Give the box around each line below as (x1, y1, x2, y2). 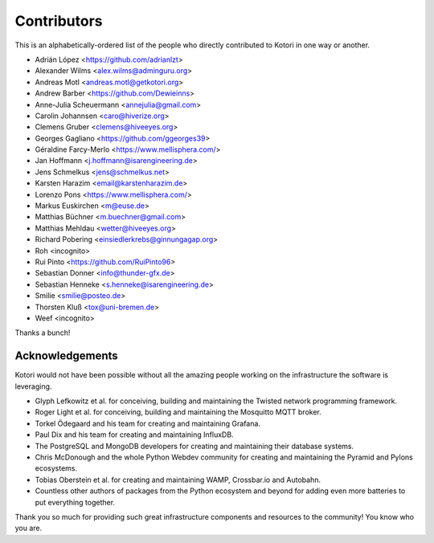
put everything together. (35, 497, 116, 507)
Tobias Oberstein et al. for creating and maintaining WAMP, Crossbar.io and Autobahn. (35, 475, 321, 484)
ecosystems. (35, 463, 78, 473)
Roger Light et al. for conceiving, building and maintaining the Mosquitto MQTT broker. (35, 407, 321, 417)
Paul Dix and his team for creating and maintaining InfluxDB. (35, 430, 234, 439)
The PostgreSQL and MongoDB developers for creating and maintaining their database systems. (35, 441, 354, 451)
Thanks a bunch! (14, 328, 71, 337)
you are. (14, 523, 43, 533)
